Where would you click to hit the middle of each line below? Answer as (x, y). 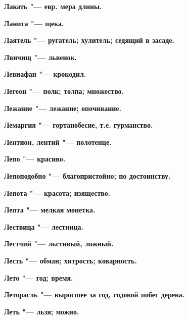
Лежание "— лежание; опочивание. (63, 108)
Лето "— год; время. (39, 277)
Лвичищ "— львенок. (41, 57)
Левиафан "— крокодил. (45, 74)
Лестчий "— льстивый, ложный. (59, 244)
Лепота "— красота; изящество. (57, 193)
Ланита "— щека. (34, 23)
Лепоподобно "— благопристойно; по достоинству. (87, 175)
